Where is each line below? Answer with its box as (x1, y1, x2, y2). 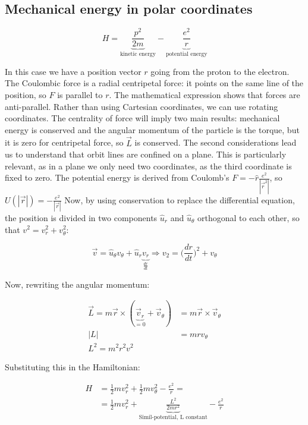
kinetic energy (120, 51, 156, 58)
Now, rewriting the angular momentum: (5, 278, 150, 290)
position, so (5, 88, 46, 100)
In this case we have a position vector (5, 65, 142, 77)
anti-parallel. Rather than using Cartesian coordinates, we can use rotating (5, 100, 278, 112)
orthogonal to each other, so (197, 211, 300, 223)
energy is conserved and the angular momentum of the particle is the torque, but (5, 123, 300, 136)
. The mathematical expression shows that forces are (109, 88, 300, 100)
